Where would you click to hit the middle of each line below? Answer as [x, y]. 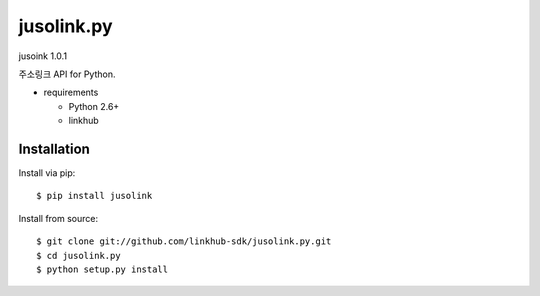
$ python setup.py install [102, 269]
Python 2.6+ [94, 106]
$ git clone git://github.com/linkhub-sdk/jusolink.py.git [184, 241]
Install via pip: [47, 173]
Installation [54, 148]
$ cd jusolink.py [78, 255]
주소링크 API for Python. [67, 74]
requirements [71, 92]
